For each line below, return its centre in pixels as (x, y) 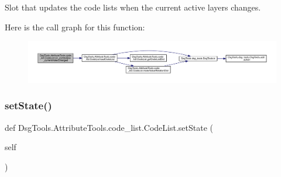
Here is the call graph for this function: (75, 27)
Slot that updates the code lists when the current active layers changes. (133, 7)
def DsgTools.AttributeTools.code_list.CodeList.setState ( (109, 127)
